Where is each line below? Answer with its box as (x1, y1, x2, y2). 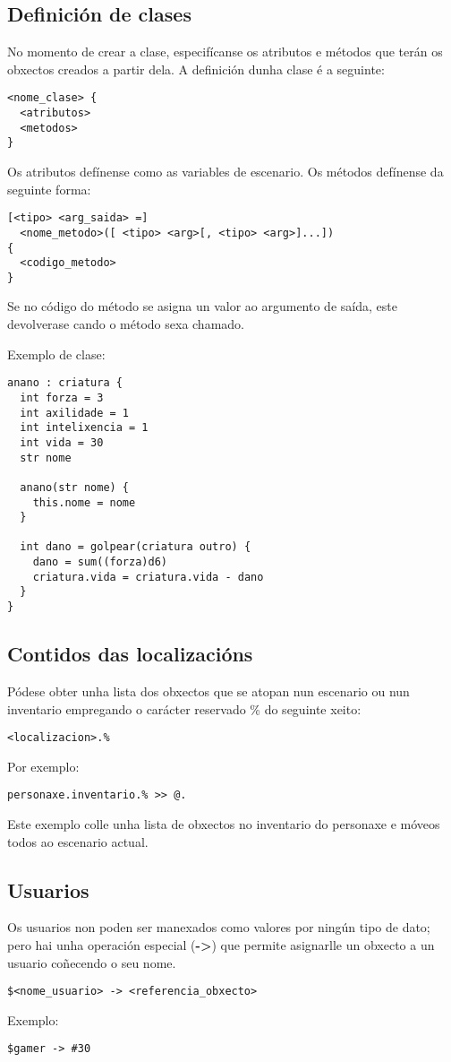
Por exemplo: (7, 756, 80, 775)
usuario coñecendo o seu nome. (7, 953, 176, 971)
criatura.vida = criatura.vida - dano (32, 570, 264, 583)
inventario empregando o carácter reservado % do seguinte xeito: (7, 699, 362, 718)
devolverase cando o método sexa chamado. (7, 315, 244, 333)
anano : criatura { (7, 376, 123, 390)
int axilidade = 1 (20, 406, 130, 419)
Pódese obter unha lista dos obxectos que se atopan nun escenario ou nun (7, 681, 410, 700)
